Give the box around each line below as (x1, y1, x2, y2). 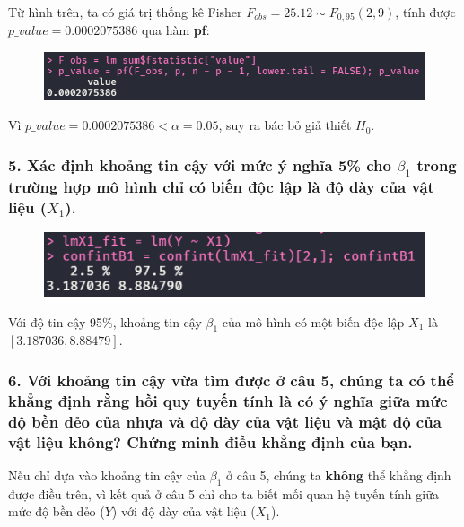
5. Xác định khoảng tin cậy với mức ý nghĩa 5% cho (8, 153, 391, 176)
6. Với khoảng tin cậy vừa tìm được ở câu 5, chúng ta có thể (8, 368, 454, 391)
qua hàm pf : (141, 21, 210, 39)
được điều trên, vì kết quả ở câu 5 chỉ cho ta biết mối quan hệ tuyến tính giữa (8, 484, 439, 503)
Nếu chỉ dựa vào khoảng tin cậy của (8, 465, 206, 484)
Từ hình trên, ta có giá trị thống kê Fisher (8, 3, 242, 21)
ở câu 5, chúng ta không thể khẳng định (226, 465, 451, 484)
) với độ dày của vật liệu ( (111, 502, 256, 521)
